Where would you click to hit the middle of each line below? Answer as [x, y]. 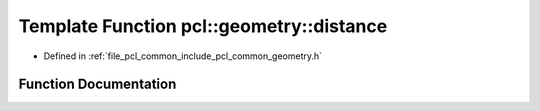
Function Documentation [97, 84]
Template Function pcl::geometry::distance [203, 26]
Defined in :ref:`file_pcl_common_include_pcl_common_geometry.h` [183, 56]
